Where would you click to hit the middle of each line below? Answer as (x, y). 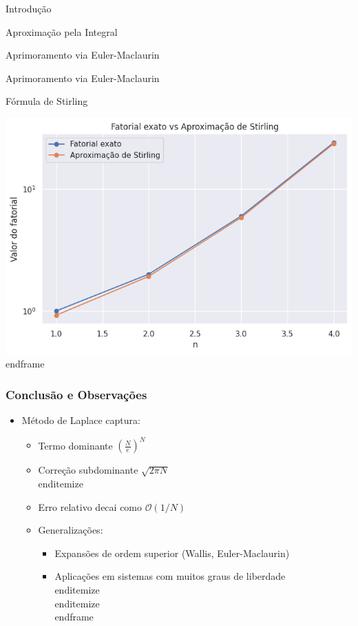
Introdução (29, 8)
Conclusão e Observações (76, 394)
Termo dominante (75, 445)
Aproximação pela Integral (62, 31)
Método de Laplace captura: (81, 420)
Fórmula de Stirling (47, 101)
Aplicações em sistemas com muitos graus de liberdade (170, 576)
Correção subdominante (88, 470)
